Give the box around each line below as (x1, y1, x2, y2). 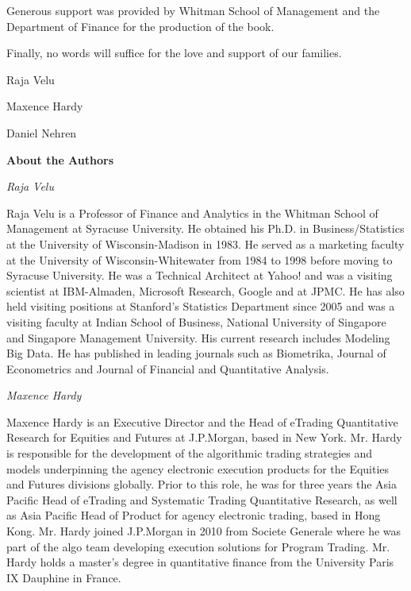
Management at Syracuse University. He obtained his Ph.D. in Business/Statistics (6, 220, 405, 237)
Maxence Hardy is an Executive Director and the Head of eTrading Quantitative (6, 413, 398, 430)
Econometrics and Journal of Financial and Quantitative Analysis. (6, 360, 329, 377)
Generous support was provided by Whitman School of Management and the (6, 2, 380, 18)
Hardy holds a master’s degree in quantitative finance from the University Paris (6, 554, 394, 570)
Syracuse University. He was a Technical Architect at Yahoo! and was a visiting (6, 267, 393, 284)
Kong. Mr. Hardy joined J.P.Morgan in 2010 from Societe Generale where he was (6, 523, 401, 539)
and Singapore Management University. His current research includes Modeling (6, 329, 390, 346)
